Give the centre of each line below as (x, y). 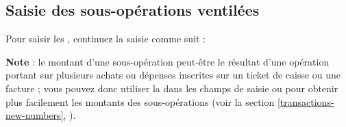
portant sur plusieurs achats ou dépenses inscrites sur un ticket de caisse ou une (173, 75)
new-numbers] (35, 115)
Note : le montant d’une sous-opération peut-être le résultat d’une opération (168, 61)
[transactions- (306, 101)
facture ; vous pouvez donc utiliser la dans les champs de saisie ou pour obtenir (172, 88)
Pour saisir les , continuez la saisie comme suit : (106, 39)
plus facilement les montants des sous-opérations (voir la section (140, 101)
